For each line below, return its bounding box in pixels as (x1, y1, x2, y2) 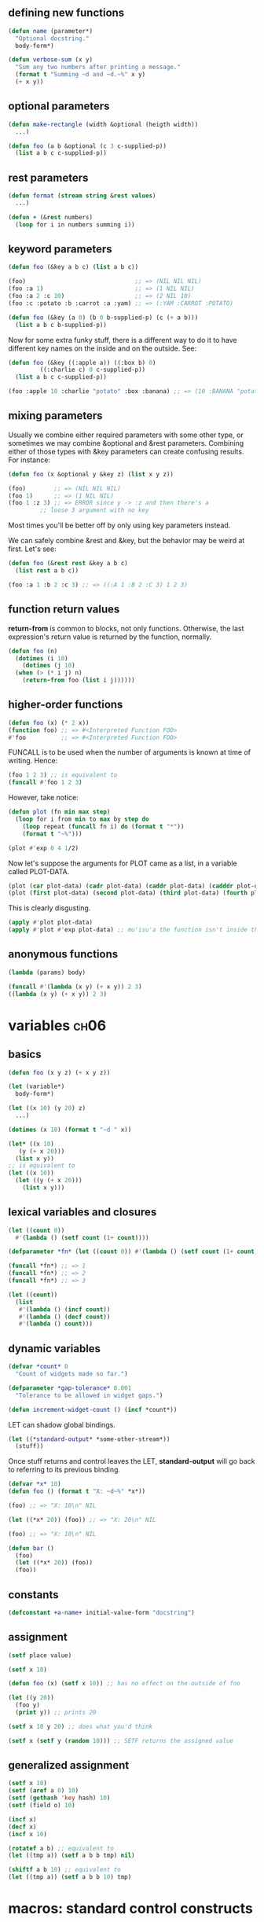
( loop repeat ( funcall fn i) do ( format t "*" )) (22, 822, 185, 830)
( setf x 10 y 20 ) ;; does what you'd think (8, 1722, 153, 1730)
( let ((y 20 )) (8, 1694, 55, 1702)
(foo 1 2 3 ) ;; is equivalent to (8, 771, 118, 779)
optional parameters (8, 100, 110, 113)
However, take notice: (8, 793, 79, 803)
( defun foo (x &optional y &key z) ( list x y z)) (8, 470, 174, 478)
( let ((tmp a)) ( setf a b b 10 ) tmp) (8, 1873, 132, 1881)
